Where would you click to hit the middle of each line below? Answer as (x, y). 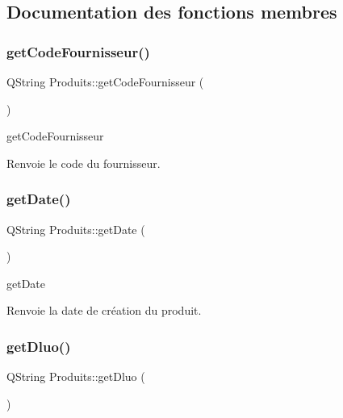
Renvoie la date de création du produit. (104, 310)
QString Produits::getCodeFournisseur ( (105, 82)
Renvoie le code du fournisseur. (84, 163)
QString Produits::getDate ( (76, 229)
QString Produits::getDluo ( (76, 376)
